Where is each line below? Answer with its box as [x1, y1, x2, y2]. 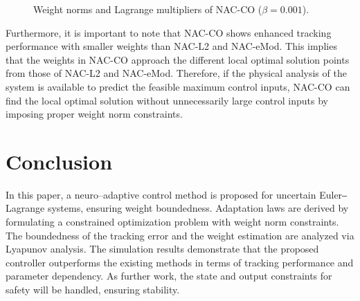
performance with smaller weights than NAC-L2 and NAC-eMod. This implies [6, 39, 337, 53]
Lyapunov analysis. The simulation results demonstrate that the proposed [6, 241, 319, 256]
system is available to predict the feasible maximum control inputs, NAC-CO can [6, 79, 350, 93]
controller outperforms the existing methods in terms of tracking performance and [6, 255, 354, 269]
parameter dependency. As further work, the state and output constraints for [6, 268, 332, 283]
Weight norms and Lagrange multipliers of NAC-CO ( [33, 2, 262, 16]
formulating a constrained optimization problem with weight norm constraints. [6, 215, 339, 229]
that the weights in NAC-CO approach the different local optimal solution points [6, 52, 350, 66]
